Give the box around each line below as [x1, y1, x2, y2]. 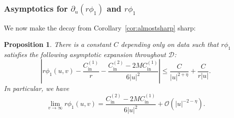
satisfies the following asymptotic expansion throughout [4, 49, 166, 59]
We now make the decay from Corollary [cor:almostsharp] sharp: [4, 23, 196, 33]
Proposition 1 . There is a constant [4, 39, 111, 49]
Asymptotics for [4, 2, 68, 14]
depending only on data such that [120, 39, 219, 49]
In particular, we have [4, 83, 69, 93]
